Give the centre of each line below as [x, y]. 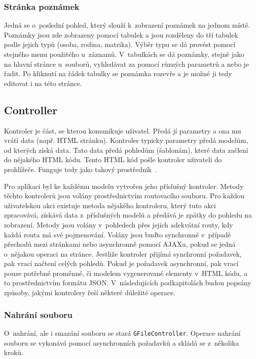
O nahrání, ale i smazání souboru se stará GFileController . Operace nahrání [122, 333]
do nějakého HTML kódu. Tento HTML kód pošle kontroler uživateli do [113, 159]
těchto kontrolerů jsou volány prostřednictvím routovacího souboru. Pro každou [124, 196]
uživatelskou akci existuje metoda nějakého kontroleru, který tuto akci [110, 205]
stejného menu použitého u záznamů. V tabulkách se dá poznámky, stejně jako [124, 54]
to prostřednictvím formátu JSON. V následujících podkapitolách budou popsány [128, 283]
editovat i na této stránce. [43, 83]
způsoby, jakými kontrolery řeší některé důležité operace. [90, 292]
